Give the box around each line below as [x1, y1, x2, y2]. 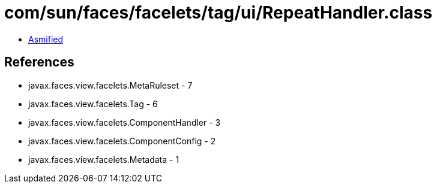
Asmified [28, 34, 64, 44]
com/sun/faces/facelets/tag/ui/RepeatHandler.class [4, 2, 433, 23]
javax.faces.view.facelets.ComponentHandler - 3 [28, 117, 221, 128]
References [4, 54, 74, 70]
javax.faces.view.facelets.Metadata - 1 [28, 154, 179, 165]
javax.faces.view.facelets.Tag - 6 [28, 98, 158, 109]
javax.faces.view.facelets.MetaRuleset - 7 [28, 80, 193, 90]
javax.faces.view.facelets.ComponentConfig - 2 [28, 135, 216, 146]
